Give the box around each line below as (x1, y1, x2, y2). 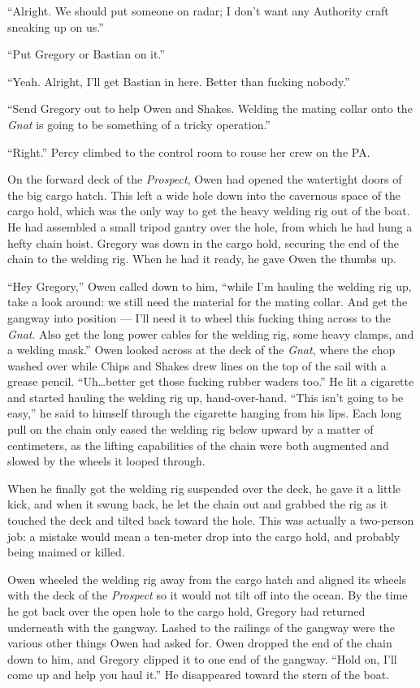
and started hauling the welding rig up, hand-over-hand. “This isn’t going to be (7, 388, 404, 405)
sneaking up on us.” (7, 18, 104, 35)
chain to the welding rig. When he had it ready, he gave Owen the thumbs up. (7, 250, 396, 267)
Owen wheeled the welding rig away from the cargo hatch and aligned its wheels (7, 570, 407, 587)
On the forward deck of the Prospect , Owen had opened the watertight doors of (7, 171, 402, 188)
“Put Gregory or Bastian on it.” (7, 45, 165, 63)
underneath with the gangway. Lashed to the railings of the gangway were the (7, 618, 395, 635)
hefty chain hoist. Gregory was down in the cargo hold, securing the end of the (7, 234, 399, 251)
